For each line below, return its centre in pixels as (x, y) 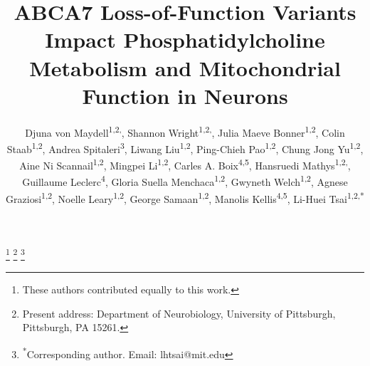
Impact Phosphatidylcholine (185, 40)
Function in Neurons (185, 95)
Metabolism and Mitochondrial (185, 67)
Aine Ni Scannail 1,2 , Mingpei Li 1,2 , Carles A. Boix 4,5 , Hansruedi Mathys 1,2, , (185, 164)
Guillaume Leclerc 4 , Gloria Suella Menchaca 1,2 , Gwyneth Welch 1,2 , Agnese (185, 181)
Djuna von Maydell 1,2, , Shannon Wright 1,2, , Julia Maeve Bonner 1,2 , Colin (185, 131)
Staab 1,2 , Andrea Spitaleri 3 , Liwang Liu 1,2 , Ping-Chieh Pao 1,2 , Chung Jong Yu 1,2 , (185, 147)
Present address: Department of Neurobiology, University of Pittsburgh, (179, 313)
